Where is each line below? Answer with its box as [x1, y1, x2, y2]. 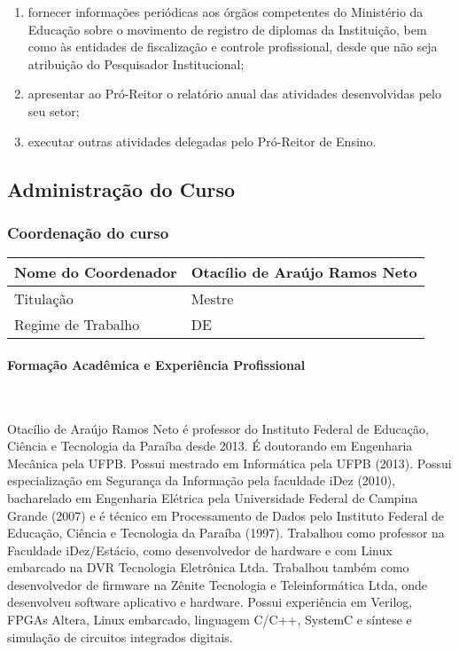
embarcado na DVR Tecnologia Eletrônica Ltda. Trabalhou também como [7, 558, 409, 577]
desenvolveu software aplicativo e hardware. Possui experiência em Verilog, [7, 593, 413, 611]
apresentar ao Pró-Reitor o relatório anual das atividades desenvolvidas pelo [27, 84, 441, 103]
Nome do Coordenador [14, 262, 177, 283]
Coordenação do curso [7, 221, 169, 243]
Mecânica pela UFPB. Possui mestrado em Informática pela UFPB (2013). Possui [7, 453, 452, 472]
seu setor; [27, 101, 80, 120]
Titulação [14, 288, 74, 310]
